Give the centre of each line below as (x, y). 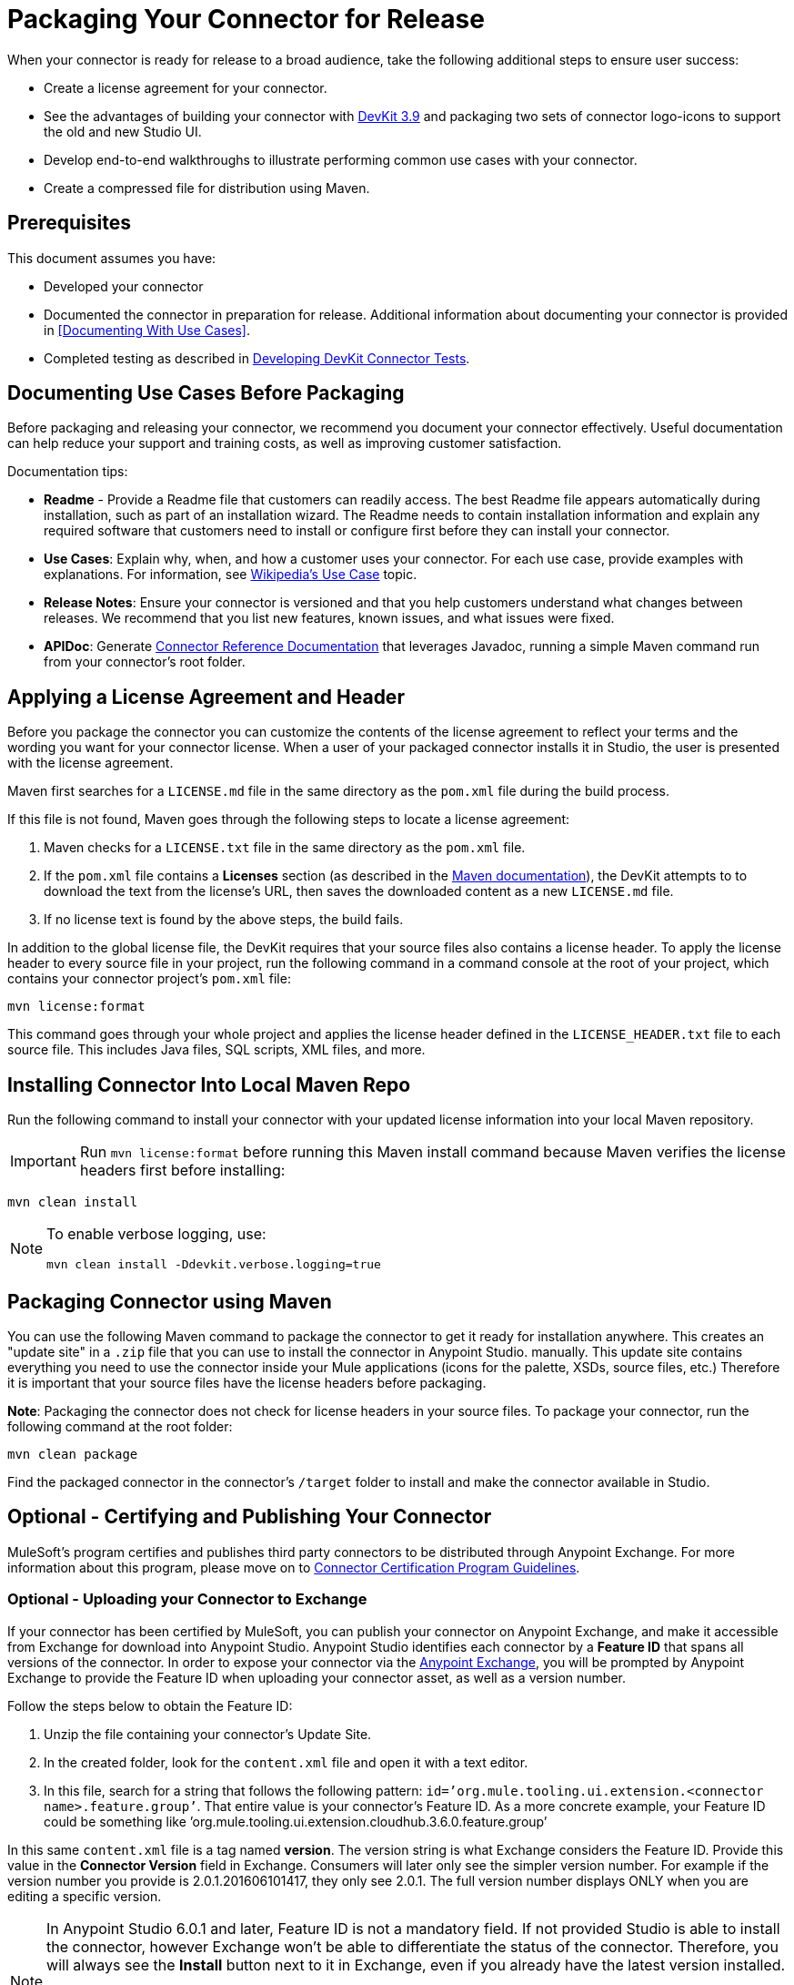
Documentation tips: (68, 472)
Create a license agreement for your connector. (186, 87)
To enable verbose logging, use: (156, 1234)
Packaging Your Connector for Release (246, 19)
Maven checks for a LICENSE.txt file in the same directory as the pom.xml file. (285, 848)
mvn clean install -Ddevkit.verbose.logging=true (214, 1265)
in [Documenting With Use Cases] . (147, 330)
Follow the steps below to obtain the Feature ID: (150, 1705)
